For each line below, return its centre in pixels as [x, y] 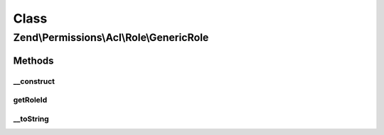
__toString [31, 119]
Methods [33, 60]
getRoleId [30, 100]
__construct [34, 81]
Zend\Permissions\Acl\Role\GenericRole [111, 37]
